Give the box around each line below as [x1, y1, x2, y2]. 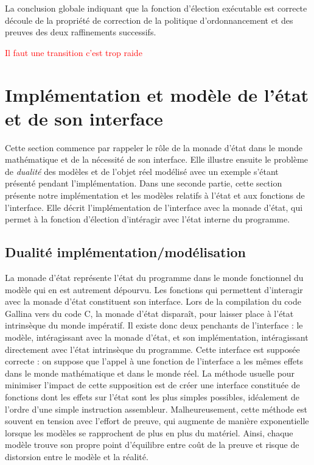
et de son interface [5, 105, 163, 130]
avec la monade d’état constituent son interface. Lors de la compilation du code [5, 295, 301, 308]
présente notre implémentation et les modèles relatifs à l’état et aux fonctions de [5, 189, 305, 202]
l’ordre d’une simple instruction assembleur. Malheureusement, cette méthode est [5, 402, 307, 415]
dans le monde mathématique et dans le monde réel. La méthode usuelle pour [5, 366, 295, 379]
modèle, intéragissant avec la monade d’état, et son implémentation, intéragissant [5, 331, 309, 344]
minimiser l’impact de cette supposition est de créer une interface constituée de [5, 378, 300, 391]
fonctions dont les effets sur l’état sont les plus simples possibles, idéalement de [5, 390, 299, 403]
